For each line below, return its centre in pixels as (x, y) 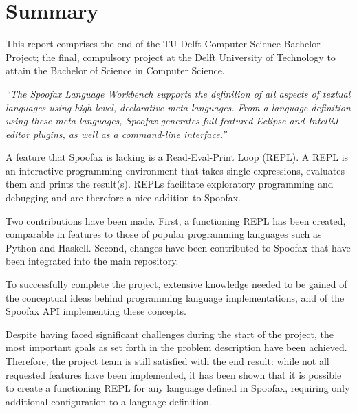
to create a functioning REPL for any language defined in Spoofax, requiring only (178, 388)
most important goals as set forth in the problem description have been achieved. (176, 347)
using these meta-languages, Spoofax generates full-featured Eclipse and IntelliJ (172, 121)
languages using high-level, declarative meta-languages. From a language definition (178, 107)
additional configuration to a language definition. (109, 401)
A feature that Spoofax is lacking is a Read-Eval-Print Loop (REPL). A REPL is (177, 157)
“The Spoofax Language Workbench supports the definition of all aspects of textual (178, 93)
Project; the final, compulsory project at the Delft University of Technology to (171, 57)
